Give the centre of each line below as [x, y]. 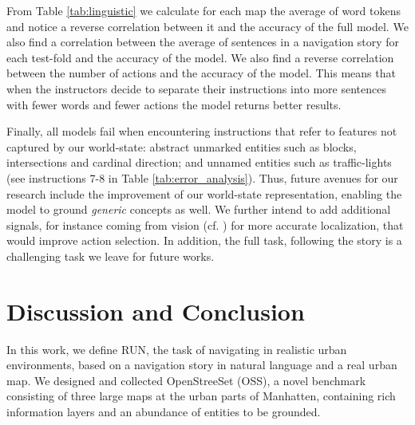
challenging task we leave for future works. [111, 256]
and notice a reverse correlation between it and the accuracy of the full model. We [207, 26]
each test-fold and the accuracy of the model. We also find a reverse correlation [200, 57]
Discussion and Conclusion [156, 311]
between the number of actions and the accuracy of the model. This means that [201, 73]
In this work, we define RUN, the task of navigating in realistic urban [177, 349]
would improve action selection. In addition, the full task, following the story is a [204, 240]
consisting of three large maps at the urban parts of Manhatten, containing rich [201, 396]
